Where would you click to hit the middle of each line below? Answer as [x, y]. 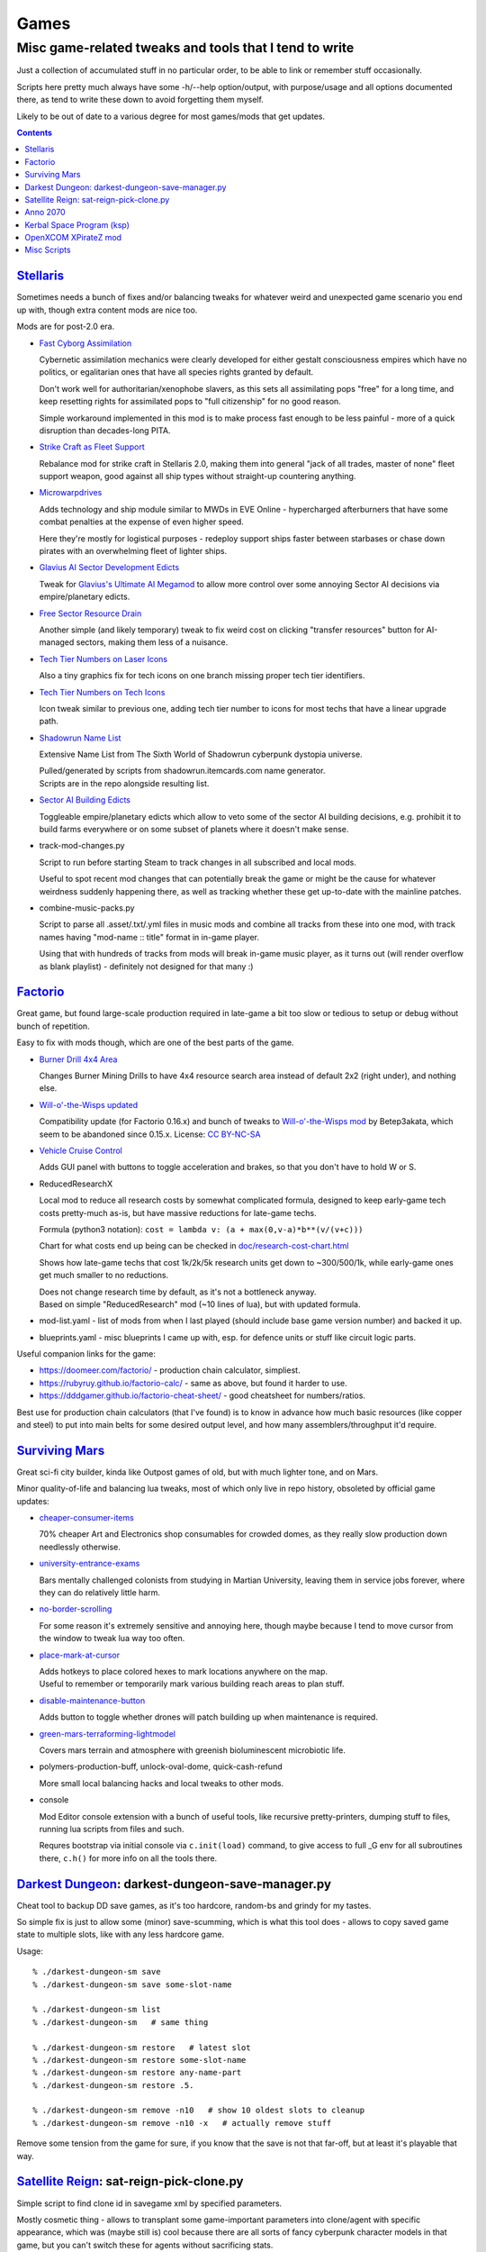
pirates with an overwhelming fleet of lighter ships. [133, 551]
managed [57, 642]
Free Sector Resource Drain [90, 613]
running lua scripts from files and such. [112, 1829]
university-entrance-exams [90, 1564]
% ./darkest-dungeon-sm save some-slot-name [133, 1984]
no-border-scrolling [76, 1609]
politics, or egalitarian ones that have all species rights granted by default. [176, 372]
